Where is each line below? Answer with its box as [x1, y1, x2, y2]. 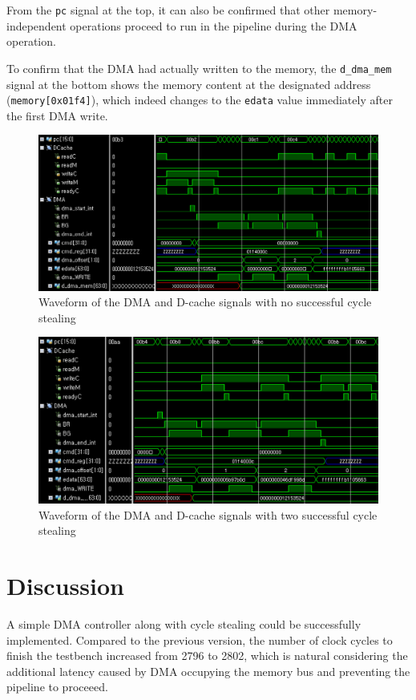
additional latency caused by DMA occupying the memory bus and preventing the [6, 662, 410, 679]
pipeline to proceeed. [6, 678, 108, 695]
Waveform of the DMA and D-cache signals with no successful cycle [38, 293, 372, 310]
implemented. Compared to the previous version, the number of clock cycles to [6, 631, 393, 648]
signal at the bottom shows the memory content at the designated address [6, 75, 371, 92]
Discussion [6, 569, 124, 602]
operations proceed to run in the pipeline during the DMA [70, 17, 357, 34]
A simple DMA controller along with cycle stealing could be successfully [6, 616, 361, 633]
